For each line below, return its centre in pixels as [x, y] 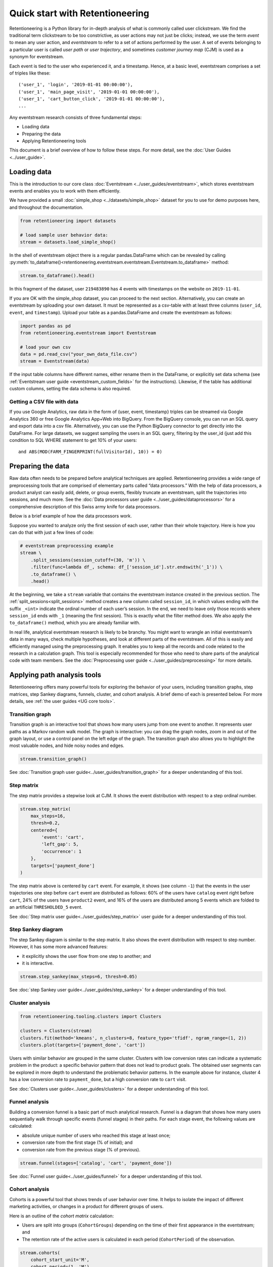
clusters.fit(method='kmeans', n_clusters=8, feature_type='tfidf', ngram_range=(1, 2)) [133, 1038]
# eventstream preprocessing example [67, 546]
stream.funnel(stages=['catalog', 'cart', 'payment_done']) [96, 1163]
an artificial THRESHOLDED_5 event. [46, 907]
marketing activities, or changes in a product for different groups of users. [86, 1207]
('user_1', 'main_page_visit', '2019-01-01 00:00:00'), [89, 92]
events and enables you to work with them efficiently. [65, 191]
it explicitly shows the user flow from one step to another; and [86, 956]
